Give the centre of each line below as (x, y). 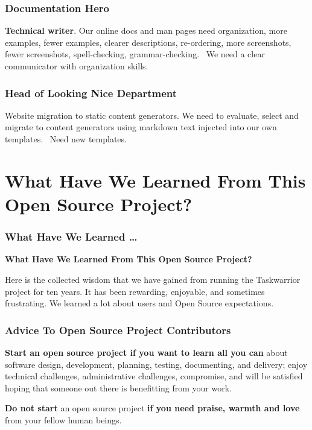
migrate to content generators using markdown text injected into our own (141, 127)
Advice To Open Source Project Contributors (118, 330)
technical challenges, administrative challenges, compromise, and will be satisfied (154, 376)
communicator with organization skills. (77, 66)
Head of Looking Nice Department (91, 93)
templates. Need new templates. (66, 139)
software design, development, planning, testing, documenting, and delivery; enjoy (156, 364)
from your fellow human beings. (63, 419)
